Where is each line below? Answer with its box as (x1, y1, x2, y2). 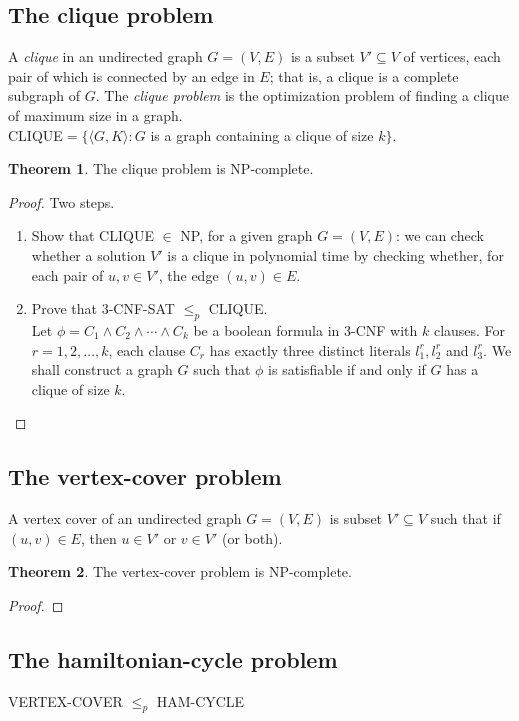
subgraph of (8, 85, 81, 106)
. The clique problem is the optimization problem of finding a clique (95, 85, 509, 106)
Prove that (31, 298, 97, 319)
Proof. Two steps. (8, 191, 115, 212)
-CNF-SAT (108, 298, 175, 319)
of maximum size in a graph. (8, 104, 183, 125)
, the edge (158, 264, 219, 285)
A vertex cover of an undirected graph (8, 508, 242, 529)
